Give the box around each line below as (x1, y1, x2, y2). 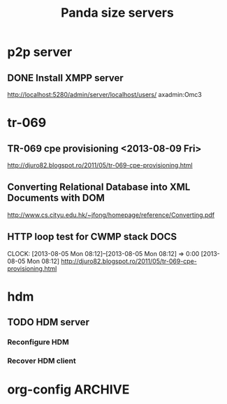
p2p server (7, 44, 73, 60)
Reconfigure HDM (7, 337, 69, 347)
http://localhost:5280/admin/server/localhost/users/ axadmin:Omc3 (7, 91, 203, 98)
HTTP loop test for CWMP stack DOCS (7, 231, 177, 243)
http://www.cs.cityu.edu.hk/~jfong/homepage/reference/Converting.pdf (7, 211, 215, 219)
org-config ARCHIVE (7, 382, 130, 398)
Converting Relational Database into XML (7, 181, 191, 193)
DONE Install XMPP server (7, 72, 124, 84)
